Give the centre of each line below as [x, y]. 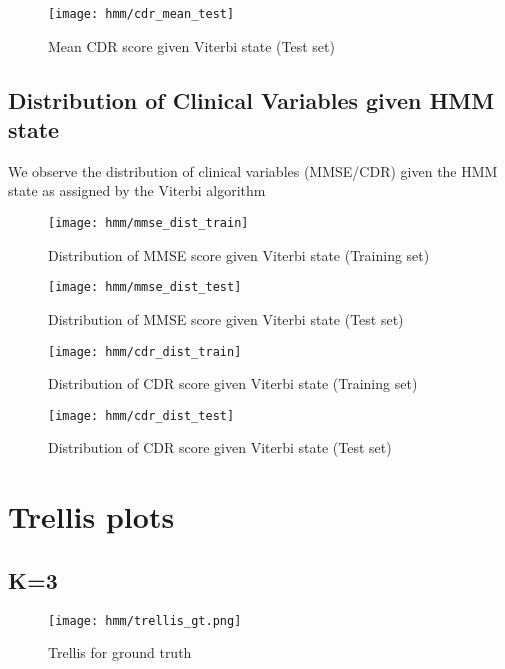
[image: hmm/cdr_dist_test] [141, 415]
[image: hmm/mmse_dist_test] [145, 287]
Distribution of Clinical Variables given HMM [251, 99]
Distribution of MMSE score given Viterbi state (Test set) [226, 318]
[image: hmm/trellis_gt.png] [145, 620]
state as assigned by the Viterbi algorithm [137, 190]
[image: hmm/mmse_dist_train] [148, 223]
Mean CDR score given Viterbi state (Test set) [191, 45]
